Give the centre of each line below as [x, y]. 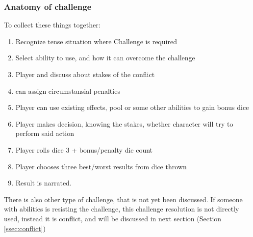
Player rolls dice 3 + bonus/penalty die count [84, 149]
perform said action [45, 133]
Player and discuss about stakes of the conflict [85, 74]
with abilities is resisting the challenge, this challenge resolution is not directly [122, 209]
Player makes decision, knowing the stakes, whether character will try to [124, 123]
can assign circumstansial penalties [68, 91]
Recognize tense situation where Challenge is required [96, 41]
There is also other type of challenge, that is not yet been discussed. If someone [123, 199]
